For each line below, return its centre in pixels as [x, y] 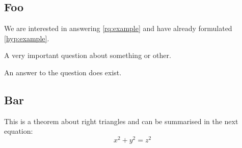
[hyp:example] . [27, 38]
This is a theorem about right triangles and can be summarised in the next [121, 121]
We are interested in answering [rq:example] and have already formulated [118, 28]
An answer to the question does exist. [63, 72]
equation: [19, 131]
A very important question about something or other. [88, 55]
